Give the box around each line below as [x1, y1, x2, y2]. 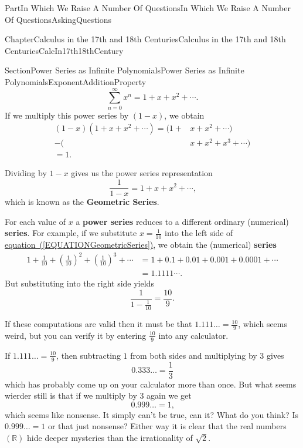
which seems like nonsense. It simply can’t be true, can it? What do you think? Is [5, 408, 298, 420]
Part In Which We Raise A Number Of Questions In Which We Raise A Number [5, 2, 291, 14]
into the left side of [165, 227, 233, 239]
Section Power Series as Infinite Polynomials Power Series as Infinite [5, 64, 244, 76]
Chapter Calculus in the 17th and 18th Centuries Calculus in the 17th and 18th [5, 33, 286, 45]
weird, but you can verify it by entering [5, 329, 147, 341]
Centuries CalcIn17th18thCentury [5, 44, 124, 56]
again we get [147, 389, 192, 402]
